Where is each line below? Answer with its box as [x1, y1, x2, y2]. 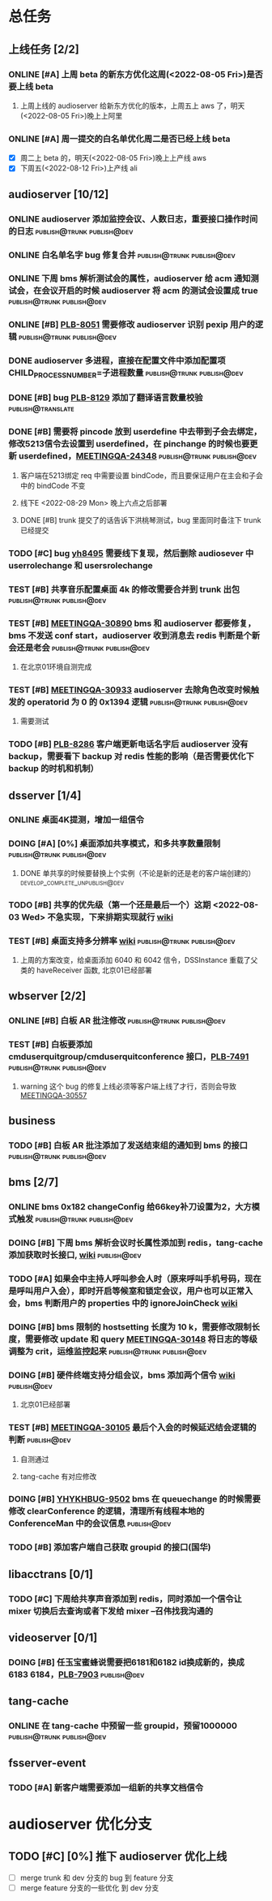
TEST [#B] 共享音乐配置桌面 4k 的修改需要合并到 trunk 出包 [8, 584, 240, 595]
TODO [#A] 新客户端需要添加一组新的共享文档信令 [8, 1782, 204, 1793]
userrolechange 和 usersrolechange [8, 559, 153, 571]
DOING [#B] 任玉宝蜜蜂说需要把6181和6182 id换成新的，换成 [8, 1657, 245, 1668]
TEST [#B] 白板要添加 [8, 1039, 93, 1050]
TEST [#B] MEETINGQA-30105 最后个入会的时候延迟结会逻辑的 [8, 1422, 257, 1433]
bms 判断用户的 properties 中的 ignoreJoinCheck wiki [24, 1298, 238, 1309]
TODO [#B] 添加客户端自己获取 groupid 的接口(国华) [8, 1541, 211, 1553]
